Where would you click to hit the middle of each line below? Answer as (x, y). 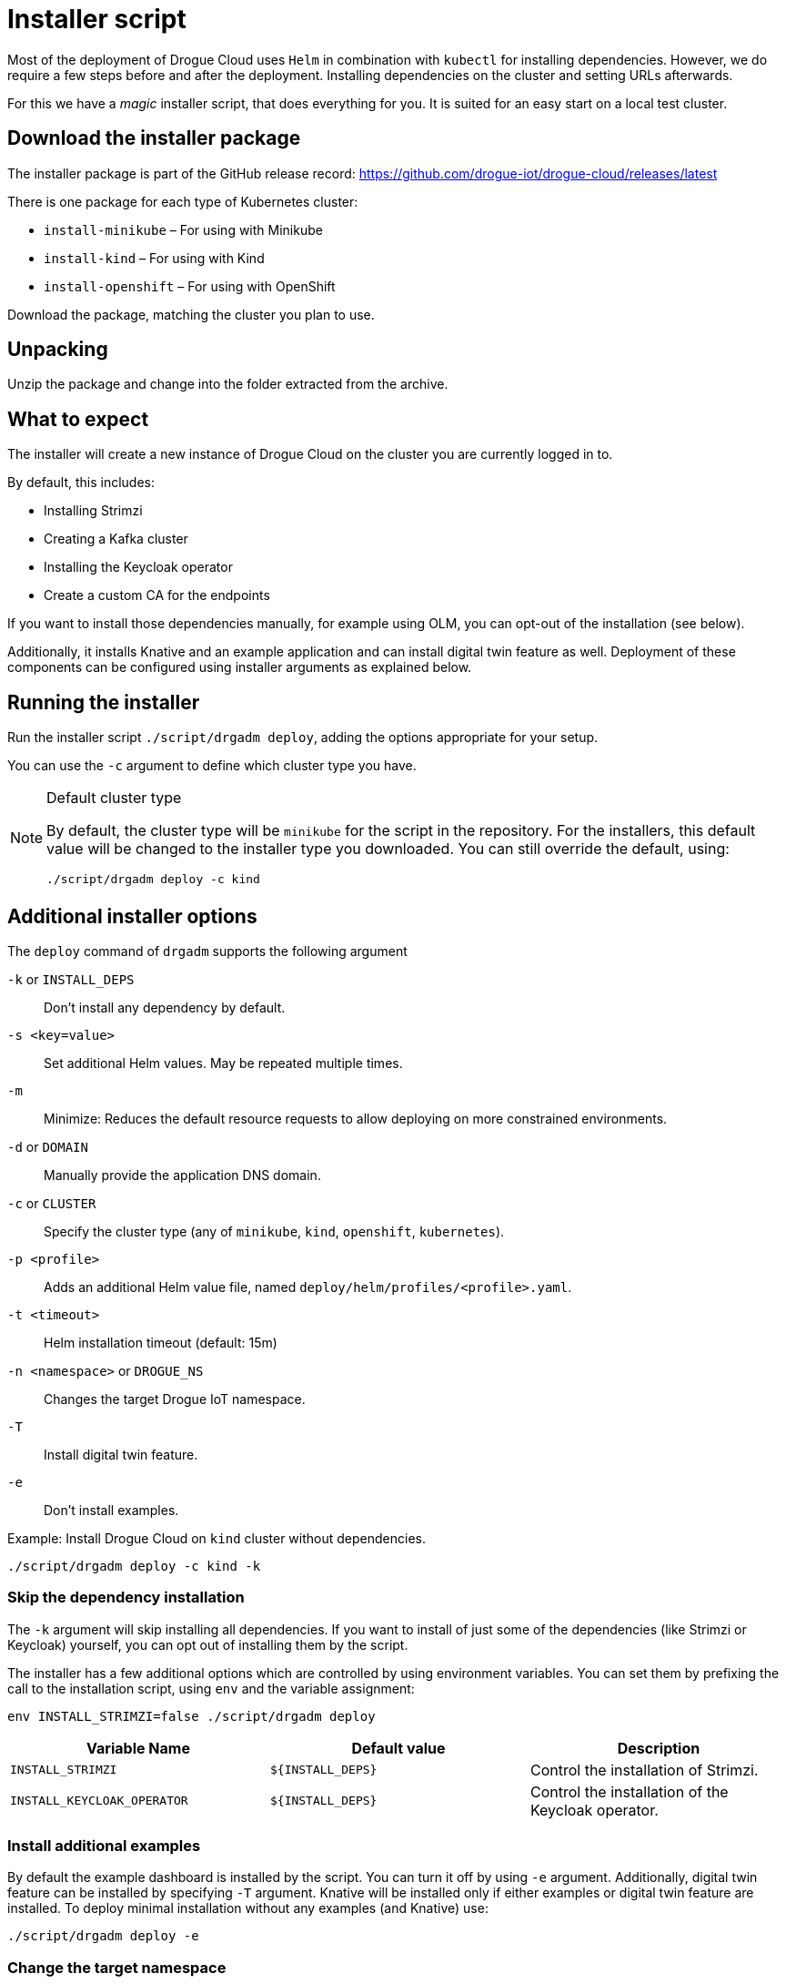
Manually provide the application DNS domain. (182, 1175)
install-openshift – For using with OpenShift (190, 286)
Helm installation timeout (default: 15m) (161, 1342)
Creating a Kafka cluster (116, 539)
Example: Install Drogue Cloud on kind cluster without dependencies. (217, 1538)
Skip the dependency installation (126, 1597)
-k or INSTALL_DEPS (71, 979)
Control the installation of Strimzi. (644, 1770)
